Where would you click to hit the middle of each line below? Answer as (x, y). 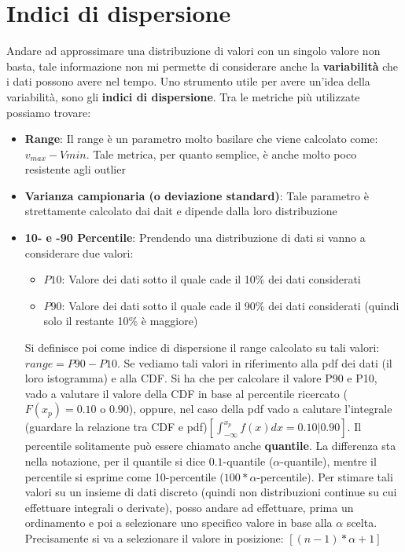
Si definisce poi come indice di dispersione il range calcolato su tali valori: (202, 347)
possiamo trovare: (49, 112)
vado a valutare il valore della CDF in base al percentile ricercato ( (186, 393)
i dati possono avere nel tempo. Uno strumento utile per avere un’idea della (188, 81)
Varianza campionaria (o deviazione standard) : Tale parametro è (197, 195)
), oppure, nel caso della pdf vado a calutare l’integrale (260, 409)
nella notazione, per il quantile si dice (115, 461)
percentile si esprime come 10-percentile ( (124, 476)
